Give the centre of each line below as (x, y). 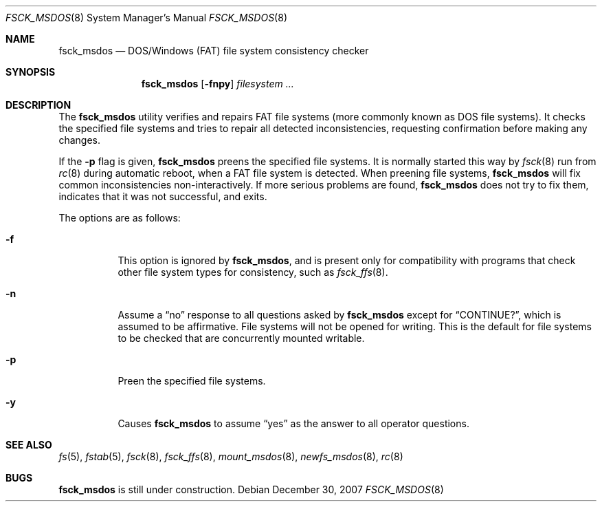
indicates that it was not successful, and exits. (163, 196)
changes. (79, 140)
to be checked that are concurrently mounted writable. (241, 338)
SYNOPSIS (31, 72)
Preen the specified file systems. (192, 381)
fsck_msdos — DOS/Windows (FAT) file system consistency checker (214, 51)
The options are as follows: (120, 218)
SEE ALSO (29, 445)
